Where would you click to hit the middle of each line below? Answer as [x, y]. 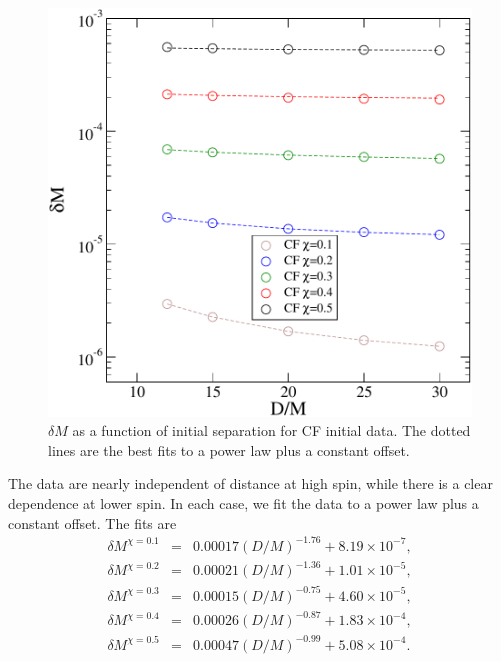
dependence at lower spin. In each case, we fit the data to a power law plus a [243, 502]
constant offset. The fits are [92, 522]
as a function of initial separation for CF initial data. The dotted [271, 430]
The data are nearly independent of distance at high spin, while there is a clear [250, 483]
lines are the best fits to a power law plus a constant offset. [229, 449]
